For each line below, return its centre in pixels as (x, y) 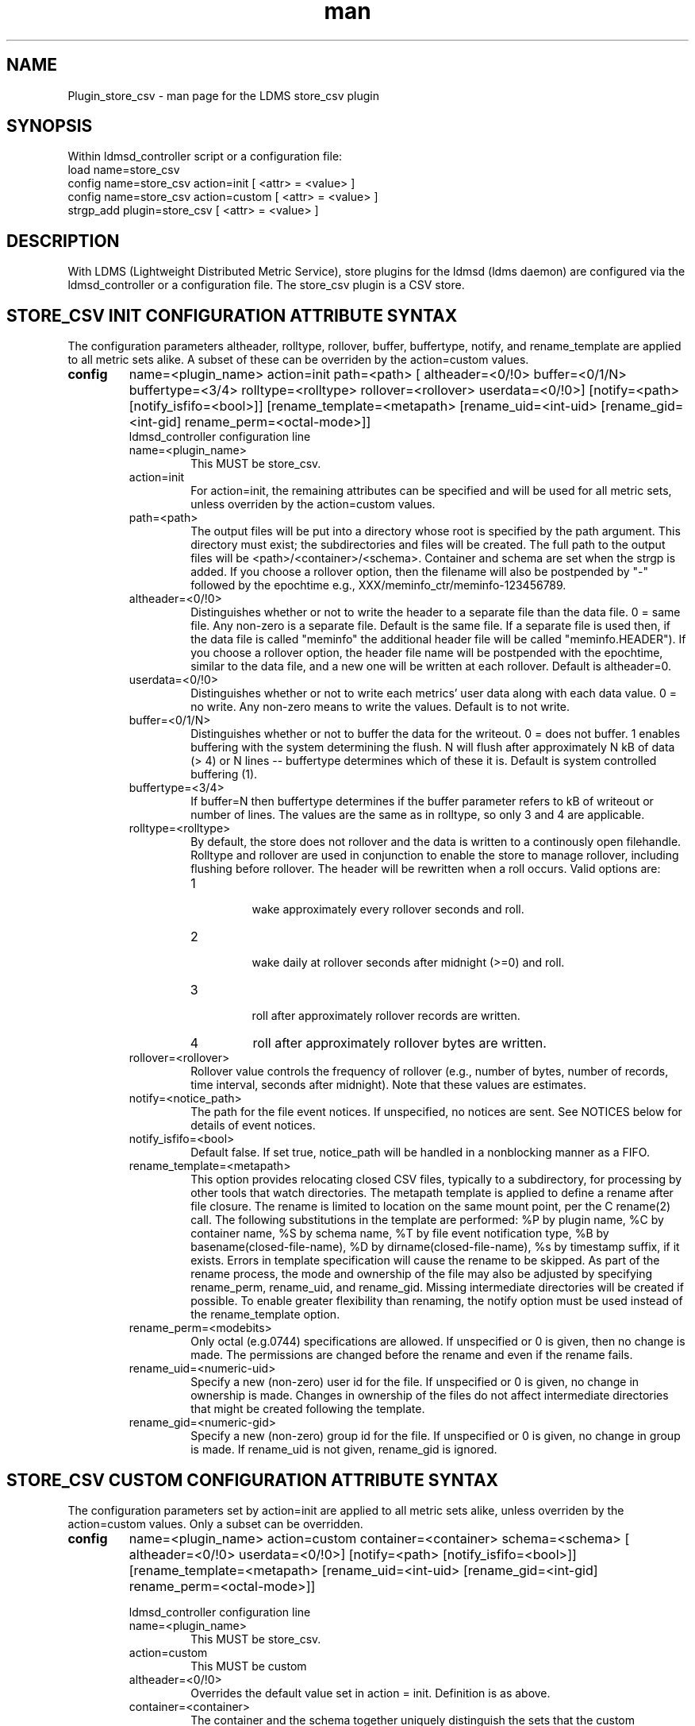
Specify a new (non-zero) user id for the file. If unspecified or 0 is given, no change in (415, 1382)
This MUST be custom (249, 1666)
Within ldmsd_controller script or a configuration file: (205, 156)
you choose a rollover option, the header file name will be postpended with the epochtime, (427, 653)
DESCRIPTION (63, 241)
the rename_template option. (265, 1315)
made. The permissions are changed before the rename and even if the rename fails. (412, 1355)
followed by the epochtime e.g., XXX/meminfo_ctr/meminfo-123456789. (378, 585)
